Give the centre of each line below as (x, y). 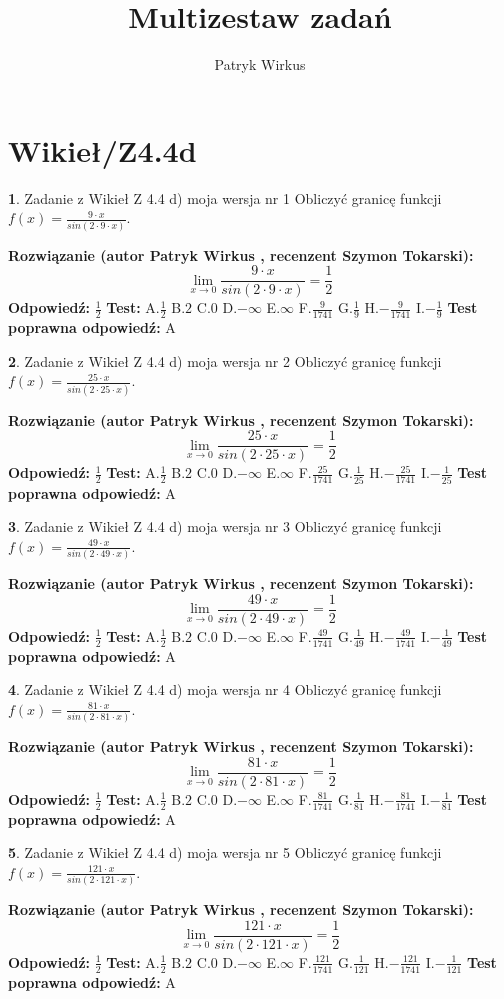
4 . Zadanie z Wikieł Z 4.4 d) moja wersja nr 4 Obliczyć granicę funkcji (225, 689)
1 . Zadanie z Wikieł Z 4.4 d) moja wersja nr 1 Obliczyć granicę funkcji (225, 197)
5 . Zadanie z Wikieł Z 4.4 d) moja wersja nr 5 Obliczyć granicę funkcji (225, 852)
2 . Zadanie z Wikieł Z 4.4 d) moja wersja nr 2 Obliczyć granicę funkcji (225, 360)
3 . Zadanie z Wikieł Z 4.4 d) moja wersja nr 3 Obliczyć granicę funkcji (225, 526)
